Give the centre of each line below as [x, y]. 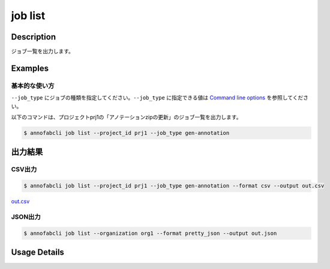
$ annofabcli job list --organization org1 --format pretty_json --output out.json [150, 233]
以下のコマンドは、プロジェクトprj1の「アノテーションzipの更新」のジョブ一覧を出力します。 [126, 117]
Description [34, 37]
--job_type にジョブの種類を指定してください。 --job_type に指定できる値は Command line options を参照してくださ [160, 98]
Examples [30, 68]
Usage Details [37, 253]
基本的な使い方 [33, 86]
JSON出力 [26, 217]
